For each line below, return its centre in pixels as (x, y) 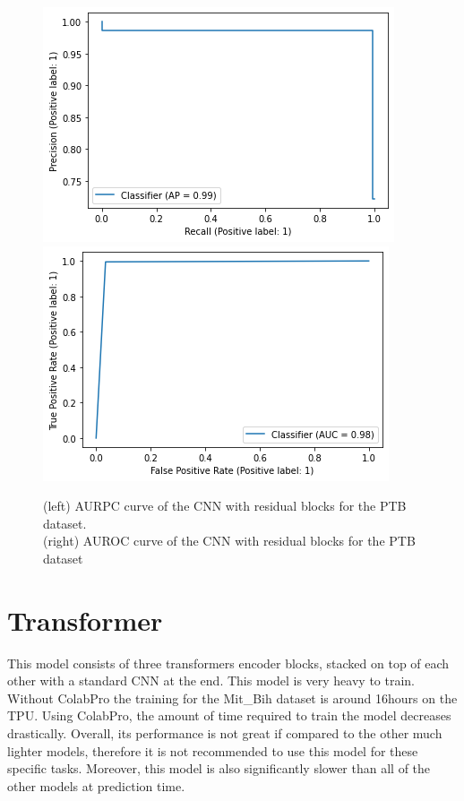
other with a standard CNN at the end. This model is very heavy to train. (211, 680)
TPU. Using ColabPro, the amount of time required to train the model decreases (229, 715)
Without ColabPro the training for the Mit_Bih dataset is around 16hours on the (232, 698)
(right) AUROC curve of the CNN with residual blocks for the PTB (229, 541)
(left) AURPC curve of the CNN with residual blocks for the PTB (225, 506)
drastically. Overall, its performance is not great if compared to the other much (225, 733)
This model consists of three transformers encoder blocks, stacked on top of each (228, 663)
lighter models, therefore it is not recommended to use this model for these (213, 750)
